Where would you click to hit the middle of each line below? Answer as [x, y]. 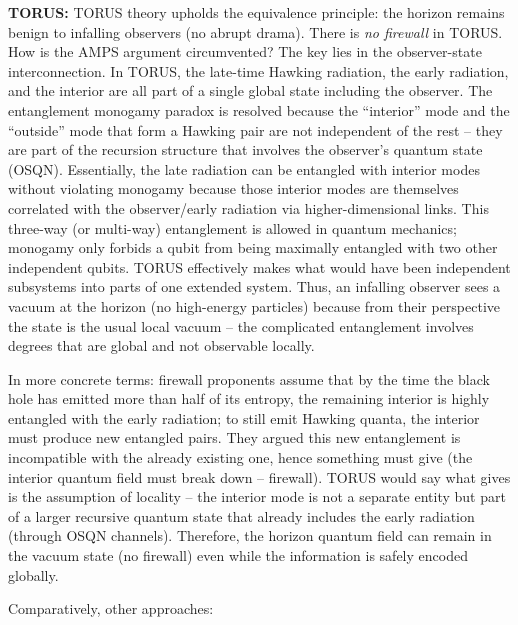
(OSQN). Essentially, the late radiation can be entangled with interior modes [244, 168]
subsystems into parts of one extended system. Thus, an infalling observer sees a [254, 286]
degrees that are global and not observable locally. [161, 345]
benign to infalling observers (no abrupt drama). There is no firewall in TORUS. [255, 31]
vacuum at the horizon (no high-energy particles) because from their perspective [254, 305]
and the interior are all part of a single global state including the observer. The [250, 90]
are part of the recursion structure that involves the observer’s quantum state [245, 149]
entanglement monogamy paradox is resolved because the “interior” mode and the [259, 109]
